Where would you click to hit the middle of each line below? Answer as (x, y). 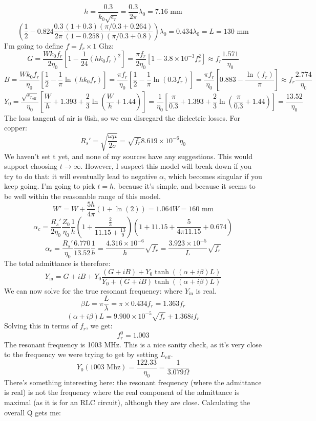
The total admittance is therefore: (57, 263)
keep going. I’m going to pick (50, 186)
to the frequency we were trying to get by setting (81, 354)
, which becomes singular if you (213, 176)
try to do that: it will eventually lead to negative (81, 176)
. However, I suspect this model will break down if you (166, 166)
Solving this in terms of (41, 326)
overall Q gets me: (33, 412)
